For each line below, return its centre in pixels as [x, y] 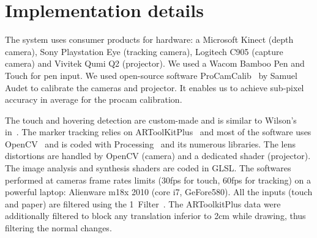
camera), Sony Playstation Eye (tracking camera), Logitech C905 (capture [144, 51]
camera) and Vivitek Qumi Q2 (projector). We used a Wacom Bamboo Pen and [155, 63]
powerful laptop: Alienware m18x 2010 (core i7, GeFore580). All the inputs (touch [159, 192]
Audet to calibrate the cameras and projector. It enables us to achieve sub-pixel [155, 87]
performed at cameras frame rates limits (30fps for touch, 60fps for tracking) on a [158, 180]
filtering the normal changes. [58, 228]
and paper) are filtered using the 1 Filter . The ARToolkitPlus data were [143, 203]
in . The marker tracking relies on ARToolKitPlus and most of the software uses [158, 132]
